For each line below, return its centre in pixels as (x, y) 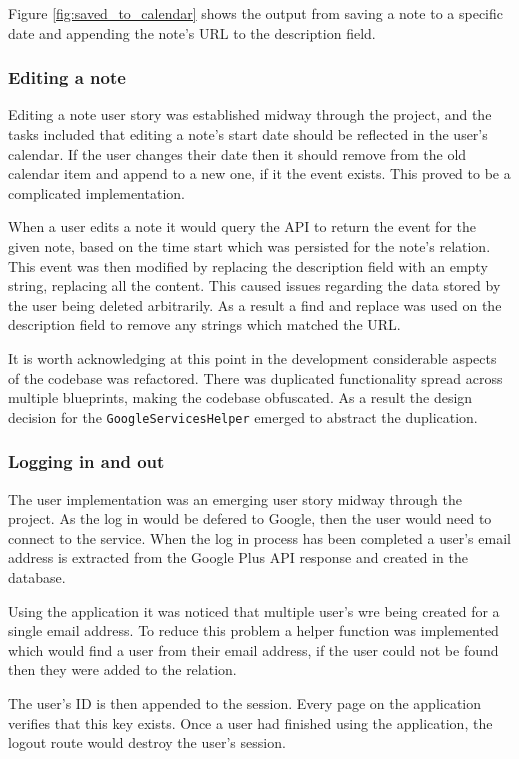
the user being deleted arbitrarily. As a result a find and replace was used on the (255, 304)
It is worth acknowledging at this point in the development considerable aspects (252, 357)
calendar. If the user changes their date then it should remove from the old (237, 153)
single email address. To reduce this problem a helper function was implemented (253, 630)
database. (37, 576)
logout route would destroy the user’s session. (147, 742)
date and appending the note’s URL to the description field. (192, 32)
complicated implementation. (96, 192)
